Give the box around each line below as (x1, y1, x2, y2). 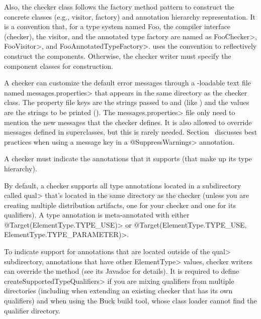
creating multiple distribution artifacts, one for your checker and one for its (4, 199, 236, 210)
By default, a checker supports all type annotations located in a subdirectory (4, 180, 241, 190)
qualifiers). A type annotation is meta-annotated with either (4, 209, 190, 220)
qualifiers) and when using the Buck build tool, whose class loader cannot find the (4, 295, 257, 306)
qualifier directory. (4, 305, 60, 315)
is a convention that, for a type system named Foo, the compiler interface (4, 21, 231, 32)
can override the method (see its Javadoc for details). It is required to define (4, 266, 239, 276)
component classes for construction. (4, 60, 113, 71)
